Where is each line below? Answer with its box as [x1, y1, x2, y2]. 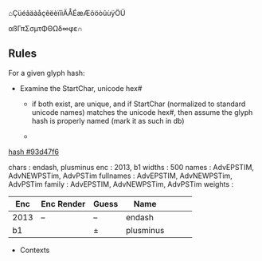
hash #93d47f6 [8, 147, 60, 156]
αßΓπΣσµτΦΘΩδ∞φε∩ [8, 24, 83, 33]
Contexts [19, 245, 50, 255]
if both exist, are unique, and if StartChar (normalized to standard [31, 99, 246, 109]
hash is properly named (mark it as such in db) [31, 116, 185, 125]
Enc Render [41, 198, 86, 209]
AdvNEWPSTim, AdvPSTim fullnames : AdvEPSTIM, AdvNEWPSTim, [8, 171, 233, 180]
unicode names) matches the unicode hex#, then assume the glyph [31, 107, 253, 117]
